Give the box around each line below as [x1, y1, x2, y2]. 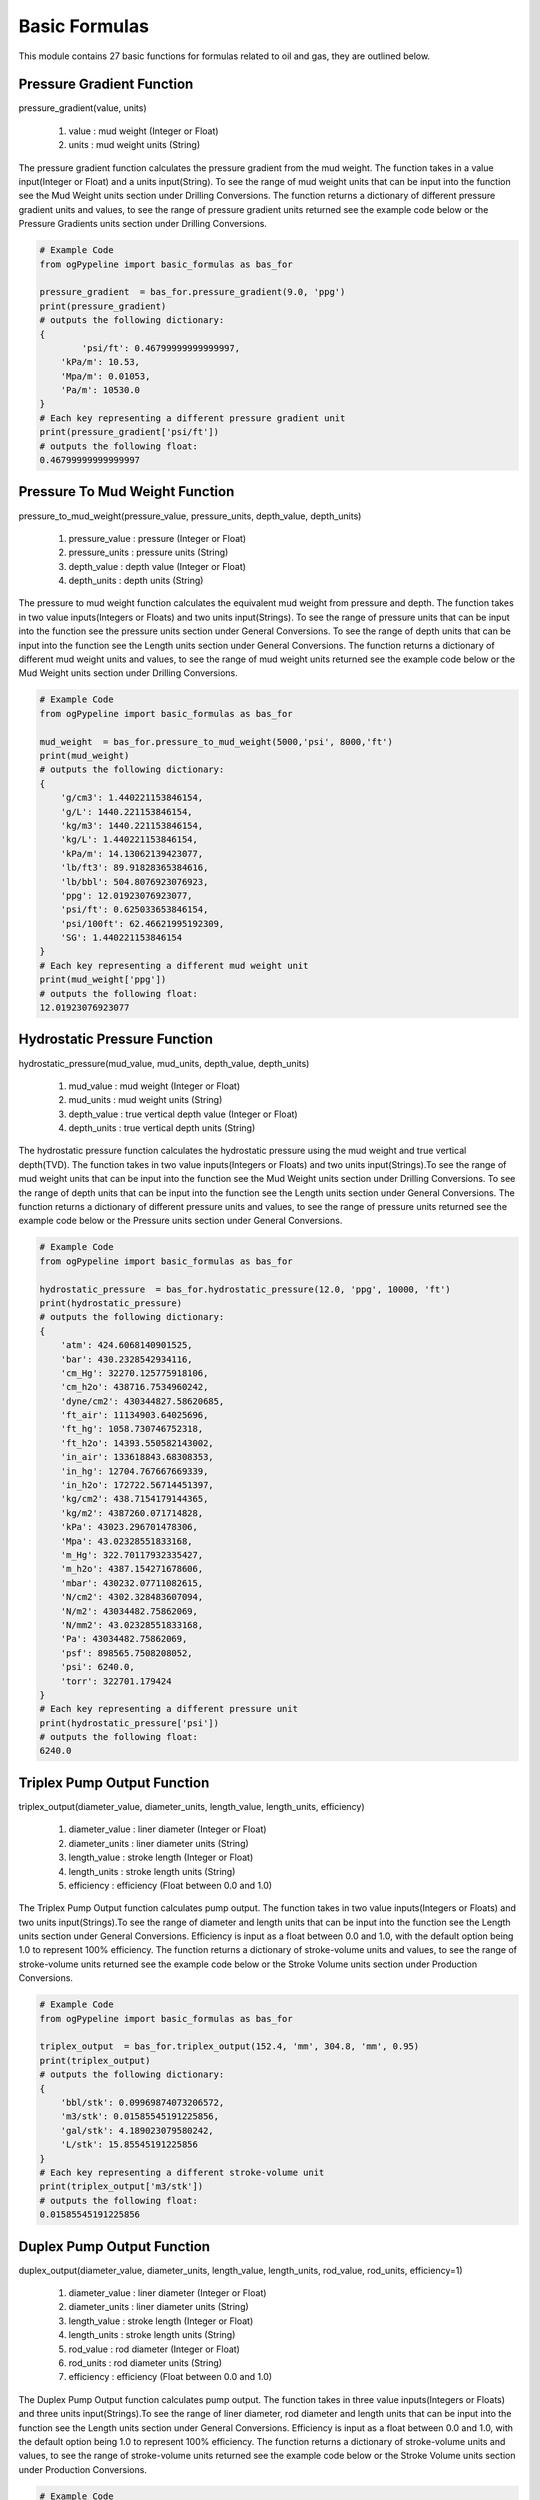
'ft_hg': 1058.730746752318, [60, 1423, 204, 1435]
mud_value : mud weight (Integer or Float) [68, 1080, 241, 1092]
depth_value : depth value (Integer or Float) [68, 560, 247, 572]
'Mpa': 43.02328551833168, [60, 1535, 194, 1547]
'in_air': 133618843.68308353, [60, 1451, 214, 1463]
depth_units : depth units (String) [68, 575, 204, 587]
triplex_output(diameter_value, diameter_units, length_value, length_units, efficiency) [18, 1800, 365, 1812]
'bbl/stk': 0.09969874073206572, [60, 2096, 225, 2108]
